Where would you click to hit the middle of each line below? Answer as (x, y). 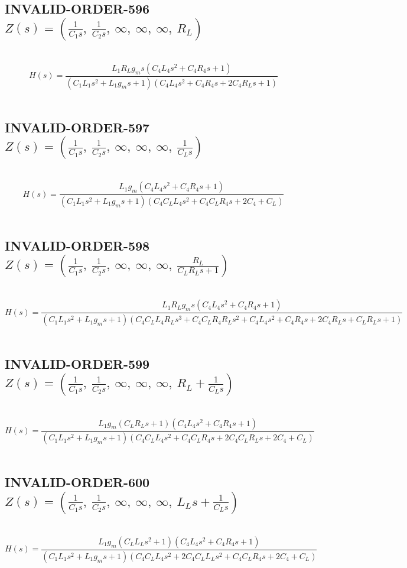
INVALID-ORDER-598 (77, 245)
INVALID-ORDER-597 (77, 127)
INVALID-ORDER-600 (77, 482)
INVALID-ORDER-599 (77, 364)
